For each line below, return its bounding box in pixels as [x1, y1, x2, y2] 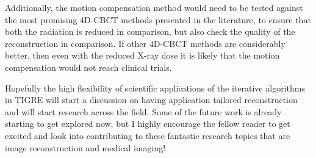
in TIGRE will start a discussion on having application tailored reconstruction [5, 93, 298, 106]
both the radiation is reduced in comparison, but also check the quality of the [5, 25, 295, 38]
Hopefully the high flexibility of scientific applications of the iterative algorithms [5, 81, 305, 94]
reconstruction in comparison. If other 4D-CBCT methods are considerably [5, 37, 285, 49]
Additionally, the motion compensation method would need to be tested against [5, 1, 303, 13]
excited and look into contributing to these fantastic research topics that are [5, 129, 290, 142]
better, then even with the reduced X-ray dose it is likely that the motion [5, 49, 280, 62]
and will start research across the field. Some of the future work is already [5, 105, 282, 118]
